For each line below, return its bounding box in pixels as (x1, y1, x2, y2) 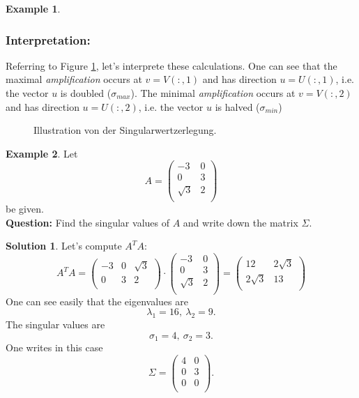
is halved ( (215, 99, 260, 114)
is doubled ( (60, 86, 112, 100)
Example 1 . (6, 1, 61, 15)
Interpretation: (6, 31, 91, 48)
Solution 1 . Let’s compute (6, 238, 122, 253)
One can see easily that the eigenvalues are (6, 293, 188, 308)
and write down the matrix (183, 215, 298, 229)
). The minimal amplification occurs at (130, 86, 296, 100)
